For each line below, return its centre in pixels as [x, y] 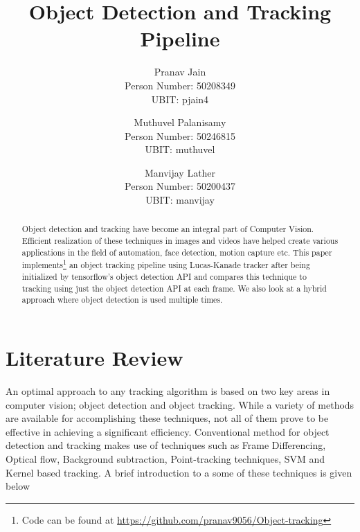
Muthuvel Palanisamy [180, 122]
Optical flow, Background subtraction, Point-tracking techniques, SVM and [165, 458]
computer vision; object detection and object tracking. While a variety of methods [180, 404]
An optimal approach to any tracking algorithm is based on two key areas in [168, 390]
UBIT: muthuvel [180, 149]
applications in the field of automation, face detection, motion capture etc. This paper [177, 252]
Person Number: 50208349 [180, 85]
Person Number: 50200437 [180, 186]
